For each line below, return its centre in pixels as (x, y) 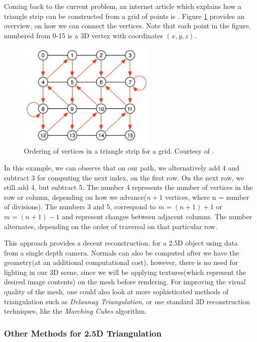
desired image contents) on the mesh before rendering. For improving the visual (125, 282)
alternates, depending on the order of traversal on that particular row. (111, 226)
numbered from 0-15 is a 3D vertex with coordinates (84, 35)
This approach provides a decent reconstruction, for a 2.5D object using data (121, 243)
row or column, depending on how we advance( (75, 197)
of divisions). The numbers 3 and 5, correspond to (80, 207)
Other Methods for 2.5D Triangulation (83, 333)
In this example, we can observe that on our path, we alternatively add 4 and (122, 167)
